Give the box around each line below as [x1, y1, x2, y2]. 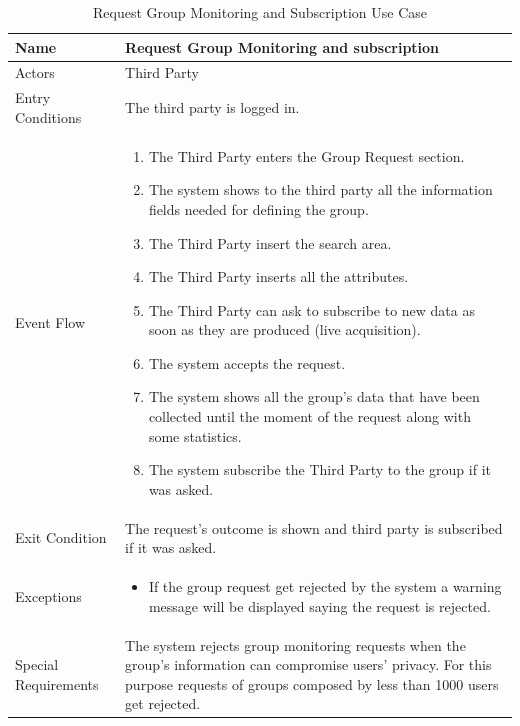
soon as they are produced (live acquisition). [148, 319, 421, 340]
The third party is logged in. [125, 97, 300, 118]
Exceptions [15, 585, 82, 606]
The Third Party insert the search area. [148, 232, 392, 253]
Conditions [15, 106, 82, 127]
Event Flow [15, 312, 85, 333]
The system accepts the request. [148, 352, 346, 373]
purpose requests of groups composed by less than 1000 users [125, 673, 499, 694]
